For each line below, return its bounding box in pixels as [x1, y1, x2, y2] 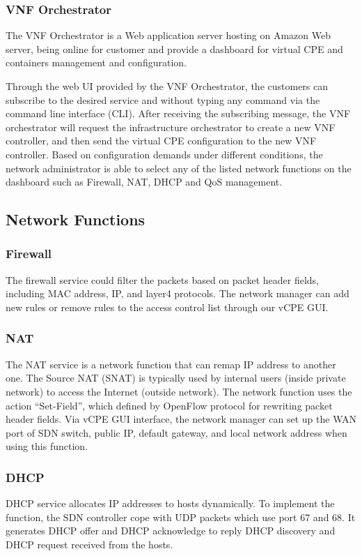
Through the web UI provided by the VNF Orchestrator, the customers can [6, 79, 329, 93]
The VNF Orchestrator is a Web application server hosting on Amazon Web [6, 28, 331, 43]
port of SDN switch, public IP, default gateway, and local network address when [6, 425, 347, 439]
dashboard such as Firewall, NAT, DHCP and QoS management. [6, 174, 283, 189]
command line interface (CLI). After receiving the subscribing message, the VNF [6, 106, 351, 121]
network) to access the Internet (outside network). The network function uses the [6, 384, 352, 398]
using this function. [6, 439, 88, 453]
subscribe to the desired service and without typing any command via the [6, 92, 320, 107]
